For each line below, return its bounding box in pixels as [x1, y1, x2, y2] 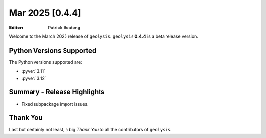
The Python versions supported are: [9, 59, 82, 65]
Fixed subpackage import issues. [21, 101, 89, 107]
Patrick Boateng [48, 25, 81, 30]
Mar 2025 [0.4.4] [9, 7, 81, 18]
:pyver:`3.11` [21, 68, 45, 74]
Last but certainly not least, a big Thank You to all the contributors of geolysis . [9, 127, 172, 133]
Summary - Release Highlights [9, 88, 105, 96]
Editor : [9, 25, 24, 30]
